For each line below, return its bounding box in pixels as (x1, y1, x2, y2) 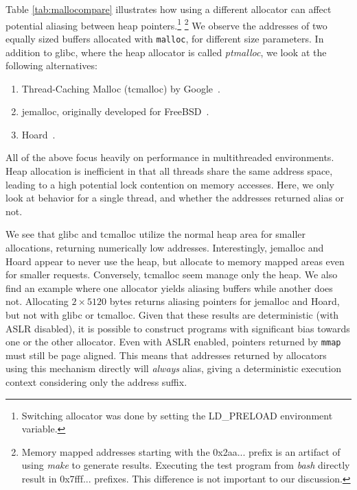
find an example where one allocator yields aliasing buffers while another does (5, 280, 333, 295)
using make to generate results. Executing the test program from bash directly (21, 458, 350, 472)
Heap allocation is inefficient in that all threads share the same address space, (5, 164, 333, 178)
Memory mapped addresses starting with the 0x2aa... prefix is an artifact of (21, 444, 341, 458)
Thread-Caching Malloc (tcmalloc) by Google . (21, 81, 220, 95)
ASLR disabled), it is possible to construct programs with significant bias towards (5, 321, 350, 335)
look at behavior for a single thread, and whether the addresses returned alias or (5, 191, 345, 205)
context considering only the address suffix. (5, 375, 187, 389)
